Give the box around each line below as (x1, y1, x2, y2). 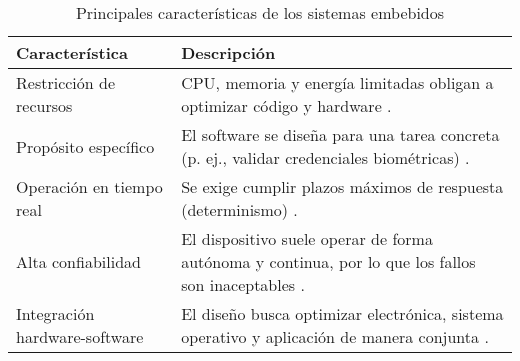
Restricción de (16, 71, 116, 94)
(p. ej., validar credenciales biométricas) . (181, 146, 470, 169)
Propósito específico (16, 134, 155, 158)
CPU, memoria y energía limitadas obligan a (181, 71, 494, 94)
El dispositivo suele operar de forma (181, 227, 433, 250)
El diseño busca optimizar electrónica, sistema (181, 302, 504, 325)
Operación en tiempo (16, 175, 163, 198)
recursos (16, 94, 73, 117)
